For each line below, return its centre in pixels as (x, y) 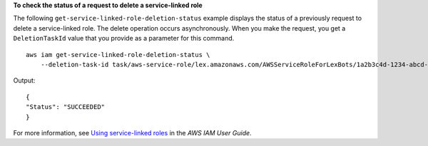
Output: (24, 80)
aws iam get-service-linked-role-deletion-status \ (118, 54)
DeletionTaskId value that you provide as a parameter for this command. (124, 38)
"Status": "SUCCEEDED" (66, 107)
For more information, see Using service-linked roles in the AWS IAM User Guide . (133, 132)
